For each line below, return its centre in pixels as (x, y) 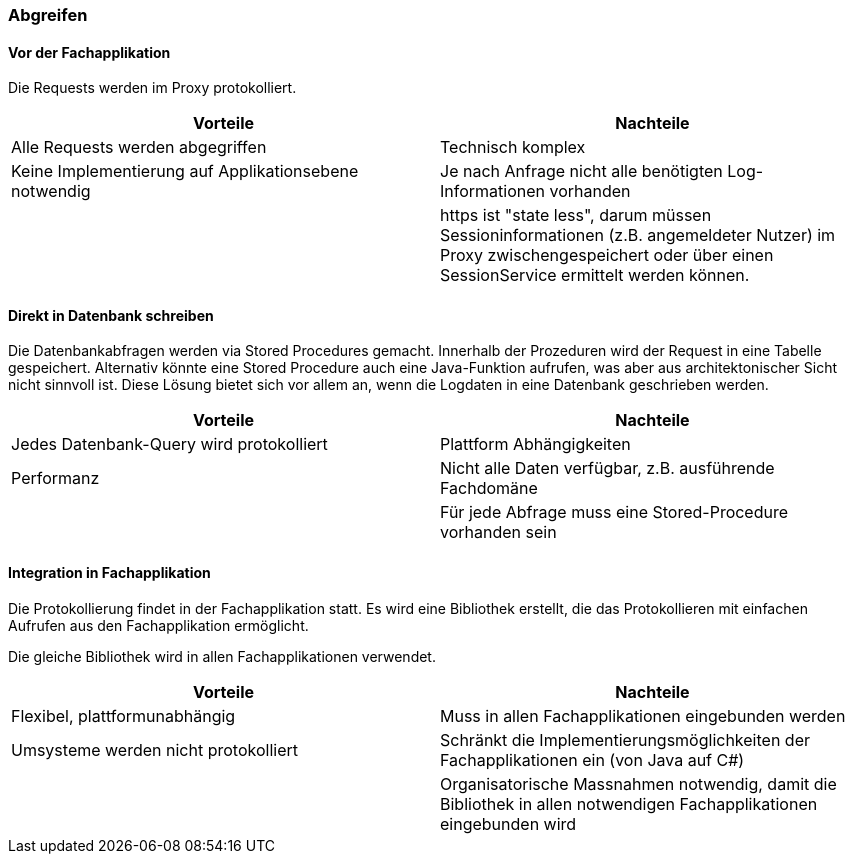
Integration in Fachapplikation (109, 573)
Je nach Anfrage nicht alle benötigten (581, 171)
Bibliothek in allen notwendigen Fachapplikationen (629, 803)
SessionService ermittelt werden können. (595, 275)
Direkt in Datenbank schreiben (111, 315)
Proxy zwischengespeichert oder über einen (607, 255)
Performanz (55, 478)
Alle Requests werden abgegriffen (139, 147)
